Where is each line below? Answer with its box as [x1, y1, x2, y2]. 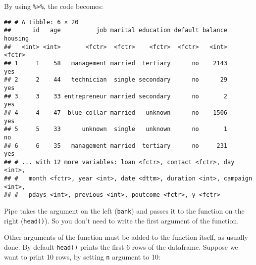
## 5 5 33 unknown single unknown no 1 [4, 126, 228, 133]
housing [4, 35, 29, 42]
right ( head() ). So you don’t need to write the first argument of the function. [4, 215, 239, 225]
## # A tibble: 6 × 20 [4, 18, 79, 26]
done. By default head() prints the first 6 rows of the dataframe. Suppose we [4, 242, 238, 252]
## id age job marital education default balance [4, 27, 228, 34]
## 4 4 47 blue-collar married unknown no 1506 [4, 109, 228, 116]
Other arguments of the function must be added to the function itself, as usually [4, 232, 248, 242]
